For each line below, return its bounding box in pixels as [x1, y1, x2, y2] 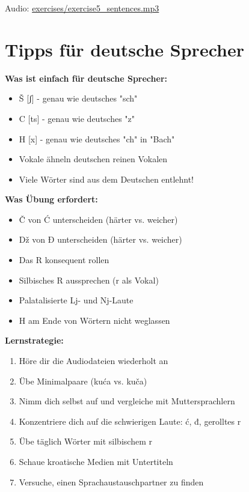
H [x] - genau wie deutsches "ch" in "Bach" [19, 132, 175, 145]
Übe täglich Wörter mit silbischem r [19, 435, 152, 448]
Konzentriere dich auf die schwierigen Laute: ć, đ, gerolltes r [19, 415, 241, 427]
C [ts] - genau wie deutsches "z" [19, 112, 135, 124]
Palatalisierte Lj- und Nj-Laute [19, 294, 134, 306]
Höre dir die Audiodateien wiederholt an [19, 354, 168, 367]
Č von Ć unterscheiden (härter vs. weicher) [19, 213, 178, 225]
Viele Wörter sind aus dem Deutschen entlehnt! [19, 172, 194, 185]
